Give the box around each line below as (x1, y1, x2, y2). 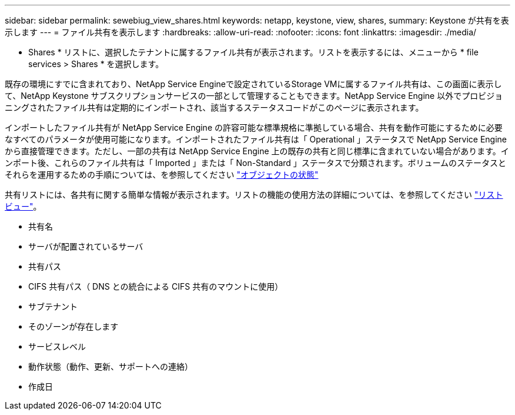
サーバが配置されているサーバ (28, 241, 143, 251)
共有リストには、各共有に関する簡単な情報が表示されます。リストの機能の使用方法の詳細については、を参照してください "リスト (5, 190, 503, 200)
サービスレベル (28, 341, 86, 351)
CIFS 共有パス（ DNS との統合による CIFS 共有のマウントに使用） (28, 281, 283, 291)
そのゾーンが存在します (28, 321, 119, 331)
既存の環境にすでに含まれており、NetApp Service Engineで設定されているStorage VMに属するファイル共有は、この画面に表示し (5, 79, 502, 89)
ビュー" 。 (5, 201, 42, 211)
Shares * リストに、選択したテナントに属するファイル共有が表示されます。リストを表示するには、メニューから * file (28, 47, 479, 57)
